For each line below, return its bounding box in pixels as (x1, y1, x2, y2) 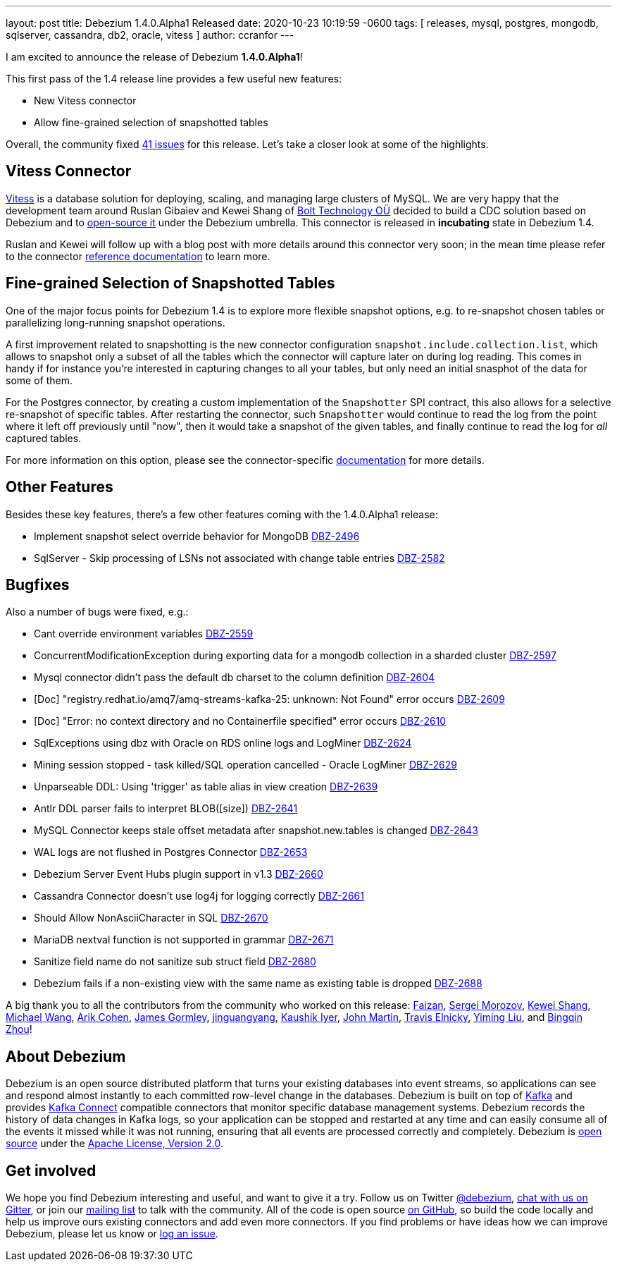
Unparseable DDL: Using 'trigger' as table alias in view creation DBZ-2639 (34, 781, 378, 793)
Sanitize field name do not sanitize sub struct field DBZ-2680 (34, 955, 316, 968)
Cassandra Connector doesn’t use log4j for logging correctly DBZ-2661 (34, 890, 364, 902)
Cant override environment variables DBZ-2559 (34, 628, 254, 640)
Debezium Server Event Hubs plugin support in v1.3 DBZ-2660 (34, 868, 323, 881)
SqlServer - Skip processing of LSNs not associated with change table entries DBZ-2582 (34, 551, 445, 564)
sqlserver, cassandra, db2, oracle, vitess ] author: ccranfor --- (6, 29, 294, 41)
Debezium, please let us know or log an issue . (6, 1228, 218, 1240)
